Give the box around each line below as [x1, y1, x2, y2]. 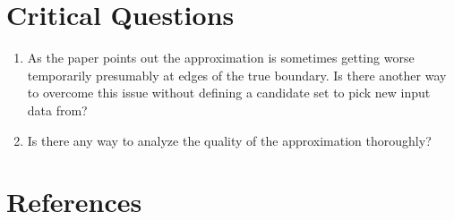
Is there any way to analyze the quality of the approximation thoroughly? [27, 131, 432, 149]
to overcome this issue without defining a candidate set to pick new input [27, 83, 431, 102]
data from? [27, 100, 88, 119]
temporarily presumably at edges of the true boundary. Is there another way [27, 65, 447, 84]
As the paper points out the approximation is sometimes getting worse [27, 48, 415, 67]
